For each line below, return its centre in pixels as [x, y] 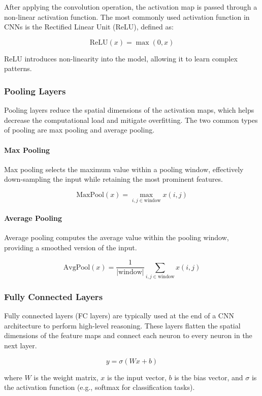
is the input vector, [137, 377]
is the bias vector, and [209, 377]
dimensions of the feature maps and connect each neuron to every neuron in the [128, 335]
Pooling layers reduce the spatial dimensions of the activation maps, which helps [129, 110]
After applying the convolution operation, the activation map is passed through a [131, 7]
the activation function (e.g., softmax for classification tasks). [100, 387]
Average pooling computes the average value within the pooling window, [117, 237]
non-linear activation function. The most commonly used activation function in [127, 16]
